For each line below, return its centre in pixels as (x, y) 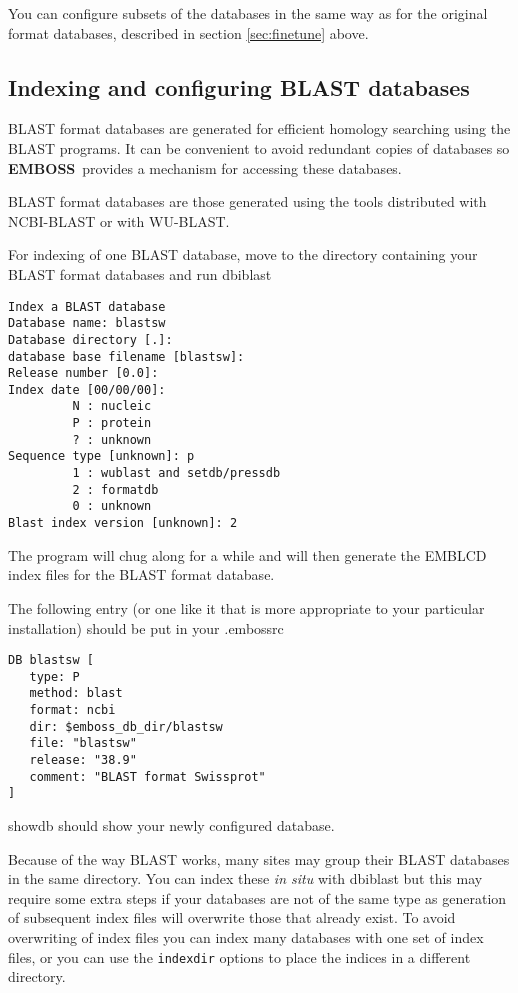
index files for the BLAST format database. (141, 574)
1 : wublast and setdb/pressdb (176, 473)
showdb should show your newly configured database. (171, 825)
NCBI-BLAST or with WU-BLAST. (119, 220)
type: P (54, 676)
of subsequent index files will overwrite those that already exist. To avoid (232, 917)
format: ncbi (72, 710)
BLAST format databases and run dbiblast (140, 273)
